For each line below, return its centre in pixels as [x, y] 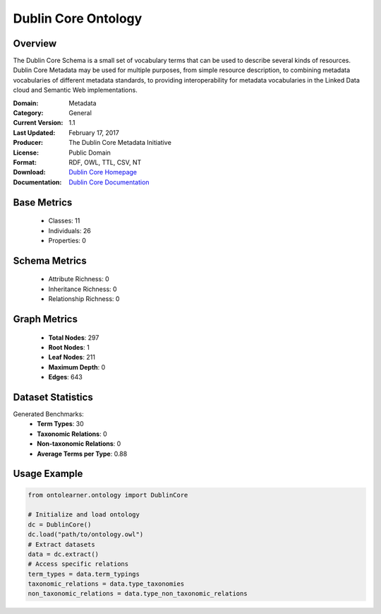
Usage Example [48, 474]
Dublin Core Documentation [109, 182]
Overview [35, 43]
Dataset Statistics [53, 397]
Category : [28, 113]
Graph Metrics [45, 319]
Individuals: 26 [69, 230]
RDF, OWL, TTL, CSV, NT [105, 162]
